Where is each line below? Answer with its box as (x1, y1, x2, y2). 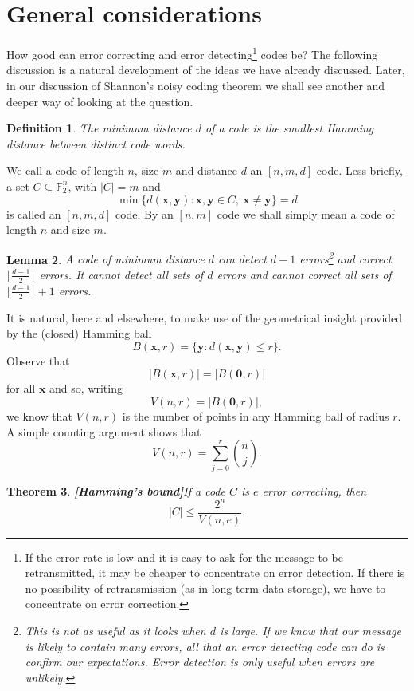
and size (50, 221, 90, 238)
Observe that (6, 352, 70, 369)
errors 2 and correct (299, 248, 392, 267)
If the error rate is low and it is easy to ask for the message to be (25, 548, 343, 565)
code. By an (115, 205, 174, 222)
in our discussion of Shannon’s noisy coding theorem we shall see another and (6, 77, 385, 93)
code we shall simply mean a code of (217, 205, 395, 222)
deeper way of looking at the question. (6, 93, 193, 109)
